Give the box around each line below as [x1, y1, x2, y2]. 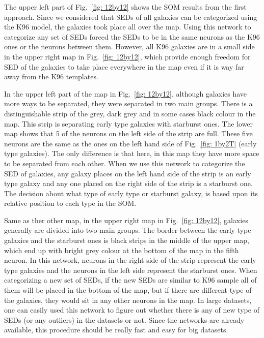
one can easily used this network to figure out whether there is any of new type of [4, 304, 259, 315]
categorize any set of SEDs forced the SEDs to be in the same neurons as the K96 [4, 31, 260, 42]
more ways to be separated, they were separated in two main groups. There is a [4, 98, 253, 109]
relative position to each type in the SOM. [4, 198, 137, 208]
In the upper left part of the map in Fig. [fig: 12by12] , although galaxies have [4, 88, 247, 99]
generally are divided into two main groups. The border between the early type [4, 225, 251, 235]
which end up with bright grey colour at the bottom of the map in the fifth [4, 244, 239, 255]
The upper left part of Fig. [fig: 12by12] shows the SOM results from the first [4, 2, 247, 12]
